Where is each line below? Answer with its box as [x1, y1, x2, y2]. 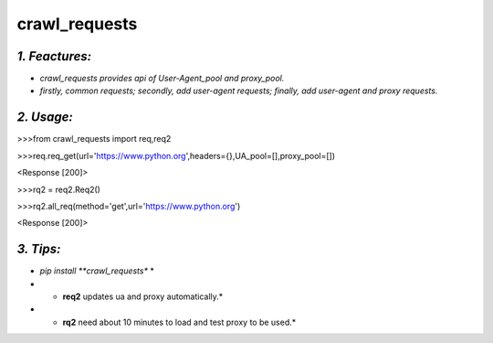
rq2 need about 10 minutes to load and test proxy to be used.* [62, 316, 297, 327]
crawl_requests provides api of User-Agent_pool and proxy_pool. [39, 73, 285, 84]
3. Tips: [16, 241, 61, 257]
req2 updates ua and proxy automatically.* [62, 291, 224, 302]
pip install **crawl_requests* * [39, 265, 154, 276]
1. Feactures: [16, 48, 92, 64]
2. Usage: [16, 110, 73, 125]
